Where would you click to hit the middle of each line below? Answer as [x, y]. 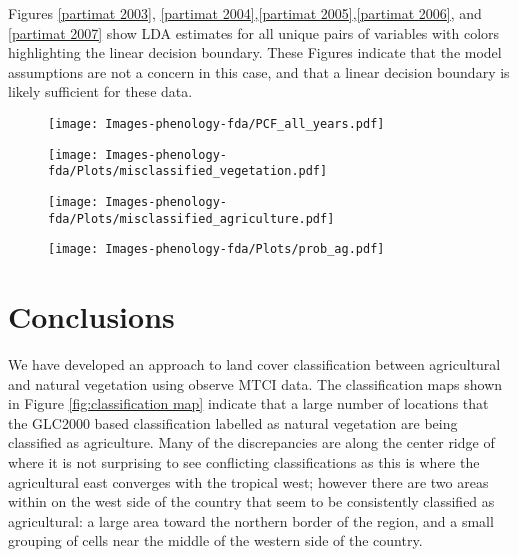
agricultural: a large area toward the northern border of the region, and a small [251, 520]
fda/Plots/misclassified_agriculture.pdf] [191, 218]
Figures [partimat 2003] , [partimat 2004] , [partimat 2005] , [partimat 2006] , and [245, 13]
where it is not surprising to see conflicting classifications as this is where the [244, 462]
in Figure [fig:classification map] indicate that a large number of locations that [248, 403]
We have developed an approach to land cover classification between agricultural [254, 364]
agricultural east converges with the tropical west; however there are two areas [248, 481]
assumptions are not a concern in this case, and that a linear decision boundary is [259, 71]
